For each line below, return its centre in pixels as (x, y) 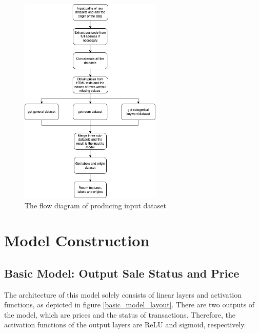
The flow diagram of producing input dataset (95, 205)
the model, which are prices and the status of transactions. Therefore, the (120, 314)
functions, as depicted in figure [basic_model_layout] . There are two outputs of (129, 305)
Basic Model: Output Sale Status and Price (122, 273)
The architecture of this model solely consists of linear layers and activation (123, 294)
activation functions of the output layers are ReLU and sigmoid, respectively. (125, 325)
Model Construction (77, 240)
